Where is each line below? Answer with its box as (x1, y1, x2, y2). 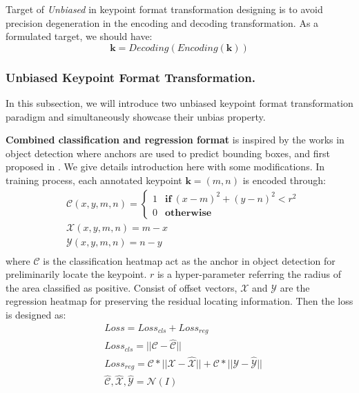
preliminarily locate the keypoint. (6, 267, 147, 281)
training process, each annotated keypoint (6, 172, 182, 187)
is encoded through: (242, 172, 326, 187)
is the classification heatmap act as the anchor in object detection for (43, 253, 336, 268)
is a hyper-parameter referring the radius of (157, 267, 341, 281)
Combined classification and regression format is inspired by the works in (6, 132, 345, 147)
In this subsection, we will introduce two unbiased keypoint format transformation (6, 96, 353, 110)
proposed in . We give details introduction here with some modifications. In (6, 159, 325, 174)
